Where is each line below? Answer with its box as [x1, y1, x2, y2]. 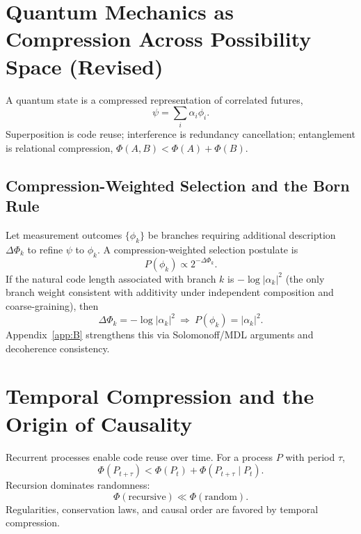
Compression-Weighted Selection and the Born [6, 175, 350, 196]
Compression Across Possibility [6, 24, 312, 53]
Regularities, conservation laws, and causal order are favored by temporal [6, 501, 319, 516]
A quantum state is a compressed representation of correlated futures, [6, 92, 303, 107]
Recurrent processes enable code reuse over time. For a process [6, 449, 273, 464]
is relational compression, [6, 141, 113, 155]
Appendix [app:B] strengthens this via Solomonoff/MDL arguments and [6, 327, 314, 342]
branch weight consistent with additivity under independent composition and [6, 285, 334, 299]
